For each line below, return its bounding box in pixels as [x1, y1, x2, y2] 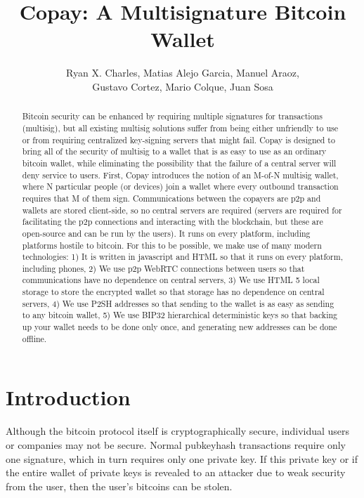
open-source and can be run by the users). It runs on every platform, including [22, 227, 311, 239]
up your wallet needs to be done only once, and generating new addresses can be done [22, 321, 337, 333]
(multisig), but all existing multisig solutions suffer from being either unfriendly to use [22, 122, 338, 133]
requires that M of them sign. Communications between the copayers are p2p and [22, 192, 321, 204]
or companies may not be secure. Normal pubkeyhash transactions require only [6, 437, 346, 452]
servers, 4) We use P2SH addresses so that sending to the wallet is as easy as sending [22, 297, 334, 309]
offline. [22, 332, 47, 344]
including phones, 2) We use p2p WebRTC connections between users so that [22, 262, 305, 274]
